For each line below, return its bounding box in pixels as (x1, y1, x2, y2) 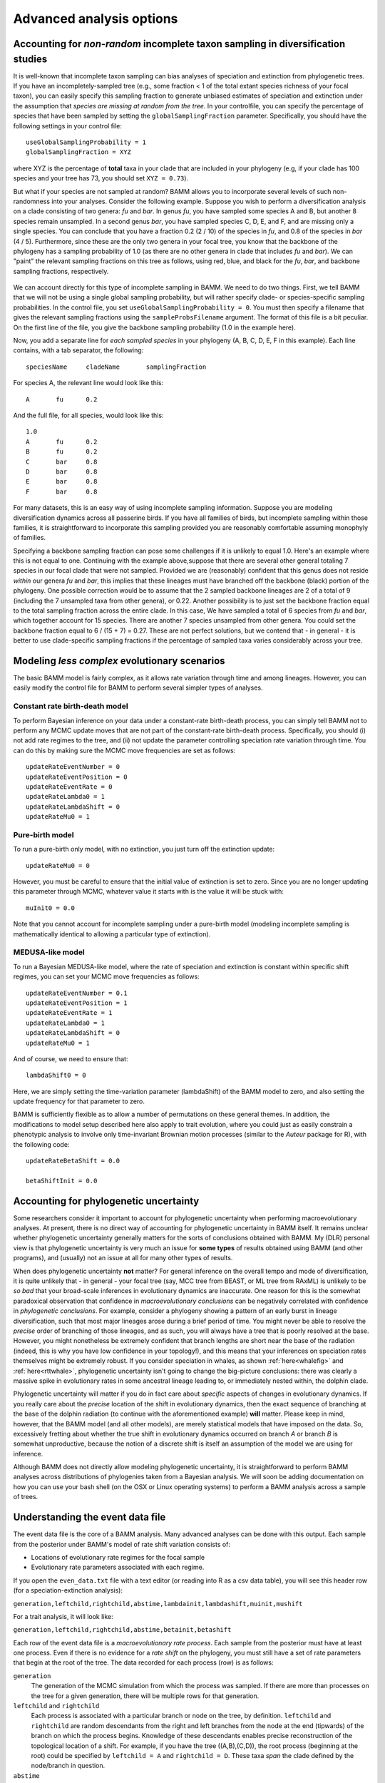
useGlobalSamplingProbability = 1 (26, 138, 146, 146)
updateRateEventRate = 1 (26, 1009, 113, 1017)
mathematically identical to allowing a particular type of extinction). (13, 929, 211, 938)
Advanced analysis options (13, 11, 178, 26)
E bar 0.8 (26, 478, 98, 486)
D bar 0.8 (26, 467, 98, 476)
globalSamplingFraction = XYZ (26, 148, 132, 156)
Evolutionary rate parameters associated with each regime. (31, 1563, 205, 1572)
